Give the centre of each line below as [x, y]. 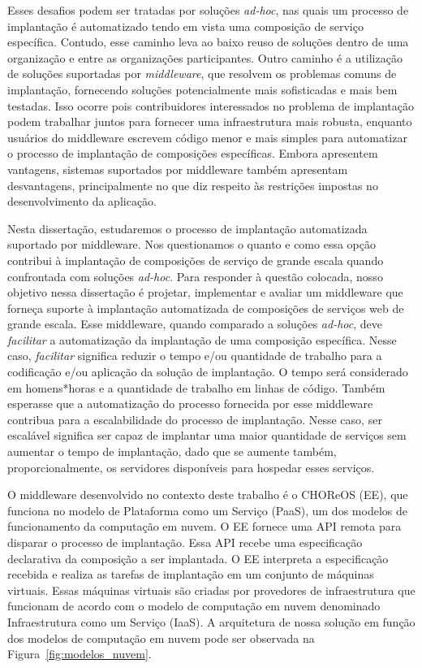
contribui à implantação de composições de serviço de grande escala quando [196, 260]
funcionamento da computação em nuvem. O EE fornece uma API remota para [205, 526]
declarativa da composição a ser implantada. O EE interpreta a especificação [198, 558]
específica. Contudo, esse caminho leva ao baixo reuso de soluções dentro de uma [208, 42]
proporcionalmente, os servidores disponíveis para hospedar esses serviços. [191, 467]
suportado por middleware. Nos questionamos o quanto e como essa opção [192, 244]
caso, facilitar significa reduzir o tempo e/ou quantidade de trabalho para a [195, 356]
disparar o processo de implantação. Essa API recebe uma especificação [185, 542]
